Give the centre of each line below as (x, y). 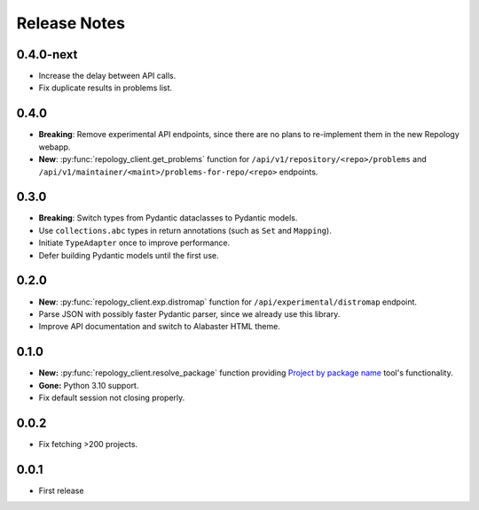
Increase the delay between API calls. (107, 76)
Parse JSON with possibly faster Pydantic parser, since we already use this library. (189, 313)
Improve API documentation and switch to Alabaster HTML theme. (160, 327)
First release (61, 491)
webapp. (55, 147)
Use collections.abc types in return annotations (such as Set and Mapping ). (185, 230)
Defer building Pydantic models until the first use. (129, 255)
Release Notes (71, 23)
